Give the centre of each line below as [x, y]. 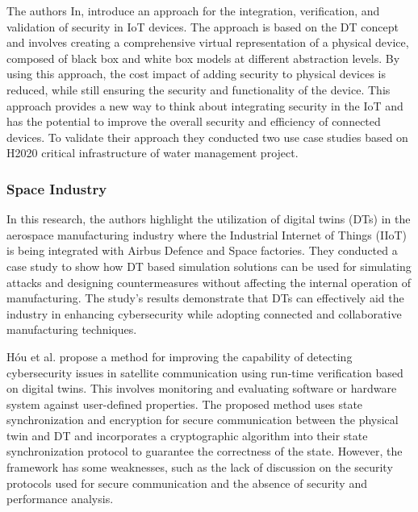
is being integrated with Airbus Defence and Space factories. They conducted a [202, 250]
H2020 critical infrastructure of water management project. [153, 153]
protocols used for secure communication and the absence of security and [187, 483]
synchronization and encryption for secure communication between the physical [203, 420]
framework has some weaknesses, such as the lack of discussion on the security [200, 467]
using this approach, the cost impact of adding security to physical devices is [196, 74]
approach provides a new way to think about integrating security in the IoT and [205, 105]
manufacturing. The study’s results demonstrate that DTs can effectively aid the [205, 298]
